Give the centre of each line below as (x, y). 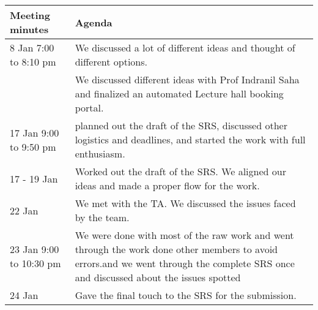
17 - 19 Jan (34, 178)
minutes (29, 29)
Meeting (30, 15)
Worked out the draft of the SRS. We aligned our (180, 171)
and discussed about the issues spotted (158, 277)
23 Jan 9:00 (35, 249)
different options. (111, 62)
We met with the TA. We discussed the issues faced (185, 203)
